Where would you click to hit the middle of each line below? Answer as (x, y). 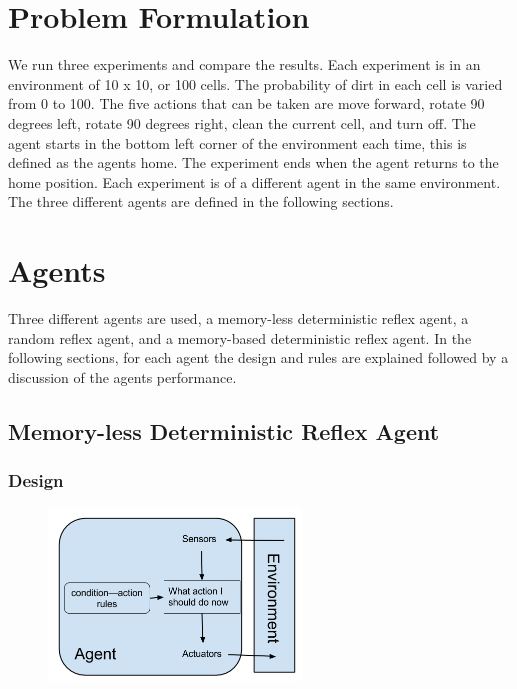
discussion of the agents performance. (122, 376)
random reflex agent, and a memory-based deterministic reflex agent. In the (240, 337)
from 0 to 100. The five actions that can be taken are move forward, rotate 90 (246, 103)
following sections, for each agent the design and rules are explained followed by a (258, 357)
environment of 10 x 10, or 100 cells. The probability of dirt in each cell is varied (255, 83)
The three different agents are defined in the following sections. (201, 201)
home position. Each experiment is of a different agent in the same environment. (254, 181)
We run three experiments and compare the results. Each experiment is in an (244, 64)
